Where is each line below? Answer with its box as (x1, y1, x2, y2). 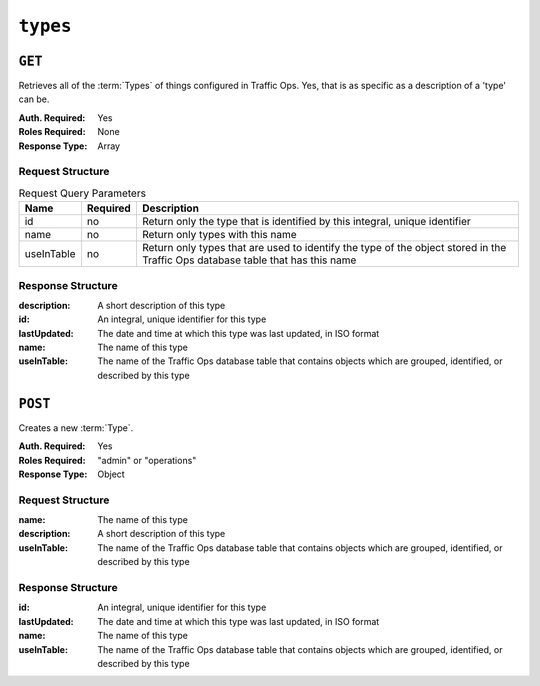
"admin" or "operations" (97, 454, 197, 466)
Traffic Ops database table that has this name (141, 253, 357, 267)
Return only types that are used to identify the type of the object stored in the (141, 241, 507, 255)
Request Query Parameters (18, 186, 147, 200)
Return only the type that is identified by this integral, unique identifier (141, 215, 471, 229)
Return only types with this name (141, 228, 297, 242)
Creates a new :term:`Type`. (18, 421, 134, 434)
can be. (18, 93, 50, 105)
